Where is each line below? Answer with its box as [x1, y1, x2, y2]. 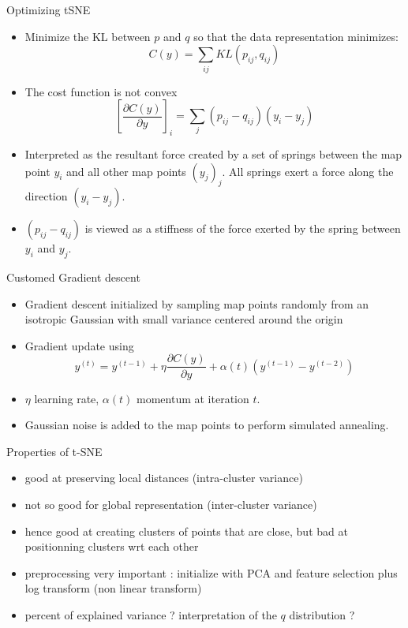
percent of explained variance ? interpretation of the [24, 606, 277, 622]
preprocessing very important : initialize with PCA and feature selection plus [24, 564, 398, 581]
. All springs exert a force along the [222, 163, 394, 179]
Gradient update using [24, 337, 134, 353]
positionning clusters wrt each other [24, 538, 199, 555]
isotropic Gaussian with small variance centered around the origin [24, 311, 343, 327]
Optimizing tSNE [6, 2, 91, 17]
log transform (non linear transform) [24, 580, 202, 596]
